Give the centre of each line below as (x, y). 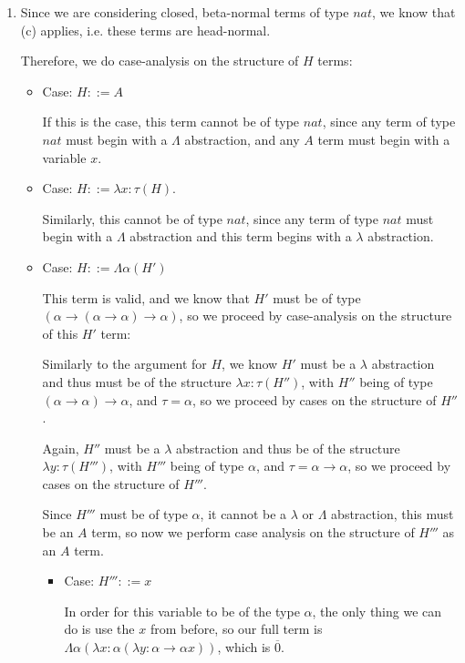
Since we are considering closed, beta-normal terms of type (185, 12)
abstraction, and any (242, 139)
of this (60, 333)
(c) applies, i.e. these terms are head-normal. (145, 30)
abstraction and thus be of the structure (288, 448)
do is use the (99, 629)
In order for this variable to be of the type (182, 611)
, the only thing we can (377, 611)
